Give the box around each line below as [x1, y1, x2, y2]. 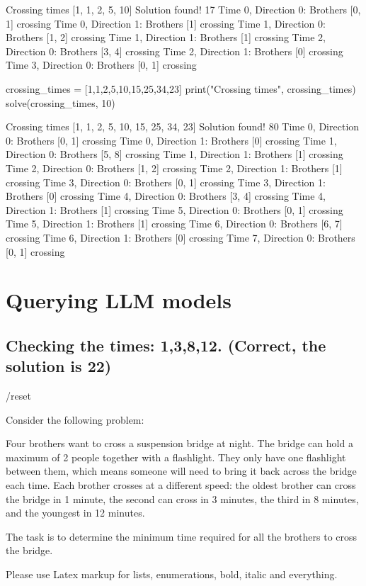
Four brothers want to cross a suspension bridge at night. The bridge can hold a [6, 436, 353, 451]
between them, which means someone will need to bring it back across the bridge [6, 463, 357, 478]
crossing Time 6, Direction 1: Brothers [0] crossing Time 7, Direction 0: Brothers [6, 230, 355, 244]
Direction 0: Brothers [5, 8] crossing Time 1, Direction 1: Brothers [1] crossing [6, 147, 343, 162]
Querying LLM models [6, 286, 231, 315]
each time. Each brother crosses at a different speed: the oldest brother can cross [6, 478, 356, 492]
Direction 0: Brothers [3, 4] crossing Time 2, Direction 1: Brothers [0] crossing [6, 43, 343, 58]
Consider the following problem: [6, 412, 144, 427]
